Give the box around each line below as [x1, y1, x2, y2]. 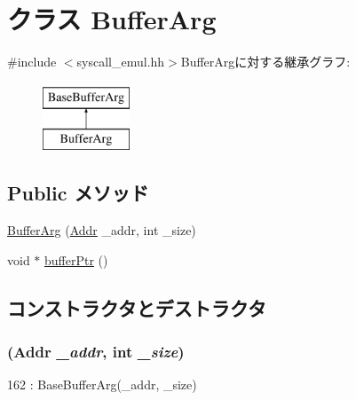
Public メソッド [7, 179, 149, 207]
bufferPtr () [44, 250, 108, 269]
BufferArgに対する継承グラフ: [180, 52, 351, 71]
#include [7, 52, 57, 71]
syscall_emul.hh [76, 52, 165, 71]
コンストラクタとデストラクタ [7, 294, 266, 321]
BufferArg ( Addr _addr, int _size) [7, 221, 196, 239]
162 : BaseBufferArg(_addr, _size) [7, 375, 197, 394]
